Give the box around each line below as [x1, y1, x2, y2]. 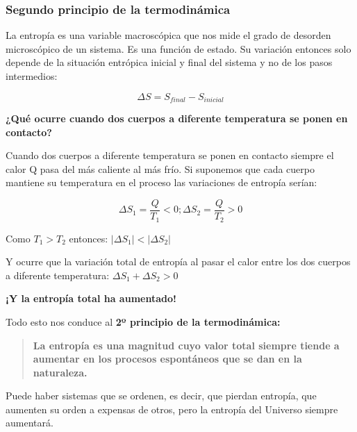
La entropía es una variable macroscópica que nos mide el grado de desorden [6, 28, 331, 42]
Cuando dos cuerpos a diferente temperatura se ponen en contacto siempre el [6, 148, 334, 163]
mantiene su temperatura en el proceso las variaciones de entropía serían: [6, 175, 317, 190]
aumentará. [6, 415, 53, 430]
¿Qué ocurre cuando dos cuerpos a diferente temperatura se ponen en [6, 111, 348, 126]
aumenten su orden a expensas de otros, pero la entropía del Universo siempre [6, 401, 338, 416]
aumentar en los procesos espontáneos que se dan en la [33, 351, 302, 366]
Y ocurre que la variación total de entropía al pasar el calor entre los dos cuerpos [6, 254, 351, 269]
